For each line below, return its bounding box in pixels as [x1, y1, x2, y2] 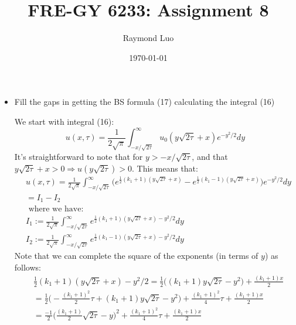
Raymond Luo [123, 32, 174, 44]
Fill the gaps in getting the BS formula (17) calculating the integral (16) [14, 95, 275, 108]
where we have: [28, 205, 84, 214]
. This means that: [132, 162, 198, 174]
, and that [192, 150, 228, 162]
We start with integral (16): [14, 115, 114, 127]
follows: [14, 261, 41, 273]
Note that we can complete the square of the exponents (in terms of [14, 249, 258, 262]
